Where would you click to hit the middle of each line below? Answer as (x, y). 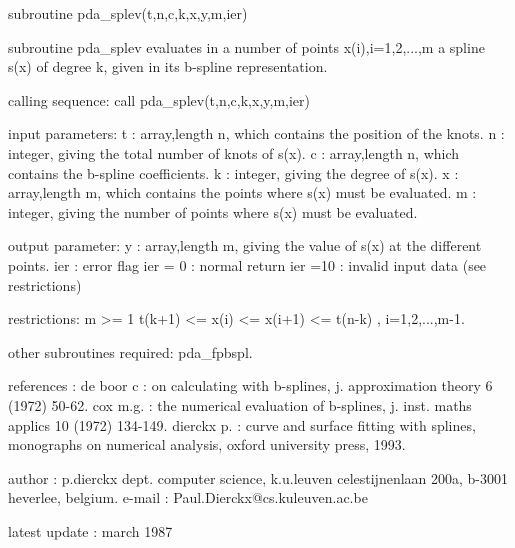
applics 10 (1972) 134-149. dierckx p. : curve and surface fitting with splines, (242, 424)
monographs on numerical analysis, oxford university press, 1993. (207, 444)
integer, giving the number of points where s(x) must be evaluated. (213, 211)
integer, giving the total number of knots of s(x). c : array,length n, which (234, 152)
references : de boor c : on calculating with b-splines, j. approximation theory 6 (250, 385)
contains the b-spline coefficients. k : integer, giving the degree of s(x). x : (233, 172)
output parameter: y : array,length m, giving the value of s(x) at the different (245, 245)
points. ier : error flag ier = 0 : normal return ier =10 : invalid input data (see (247, 264)
